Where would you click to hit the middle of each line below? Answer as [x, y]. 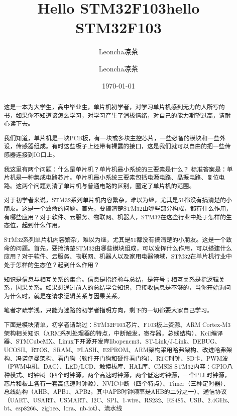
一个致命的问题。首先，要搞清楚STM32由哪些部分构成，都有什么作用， [133, 209]
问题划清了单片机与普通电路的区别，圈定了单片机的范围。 [114, 185]
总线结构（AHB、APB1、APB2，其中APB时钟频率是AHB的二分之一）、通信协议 [115, 392]
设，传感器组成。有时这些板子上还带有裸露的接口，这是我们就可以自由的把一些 [114, 146]
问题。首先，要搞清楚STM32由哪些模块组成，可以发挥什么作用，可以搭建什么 [124, 248]
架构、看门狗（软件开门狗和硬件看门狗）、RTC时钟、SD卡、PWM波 [134, 358]
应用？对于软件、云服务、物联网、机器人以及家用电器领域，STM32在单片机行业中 [118, 256]
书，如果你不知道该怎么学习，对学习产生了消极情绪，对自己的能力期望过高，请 [114, 115]
